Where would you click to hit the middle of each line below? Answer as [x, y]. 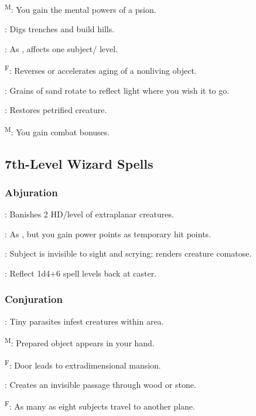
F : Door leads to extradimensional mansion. [83, 364]
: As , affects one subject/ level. [62, 48]
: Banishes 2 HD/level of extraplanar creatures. [89, 214]
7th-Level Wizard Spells [79, 163]
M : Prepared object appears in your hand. [80, 342]
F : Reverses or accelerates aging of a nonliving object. [101, 70]
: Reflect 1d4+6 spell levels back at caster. [81, 273]
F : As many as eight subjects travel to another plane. [100, 405]
